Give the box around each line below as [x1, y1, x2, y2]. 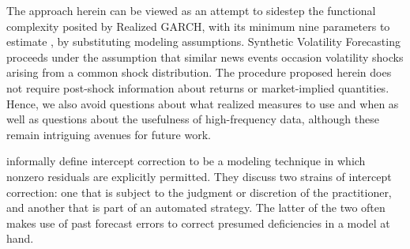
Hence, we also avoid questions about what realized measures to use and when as [6, 95, 399, 111]
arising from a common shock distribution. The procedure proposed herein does [6, 64, 392, 81]
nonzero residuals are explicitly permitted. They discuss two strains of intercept [6, 168, 392, 184]
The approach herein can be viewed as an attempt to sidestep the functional [6, 2, 376, 18]
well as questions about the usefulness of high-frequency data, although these [6, 111, 379, 127]
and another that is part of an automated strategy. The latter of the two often [6, 199, 386, 216]
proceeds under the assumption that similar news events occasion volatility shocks [6, 48, 404, 65]
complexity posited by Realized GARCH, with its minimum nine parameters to [6, 17, 390, 34]
